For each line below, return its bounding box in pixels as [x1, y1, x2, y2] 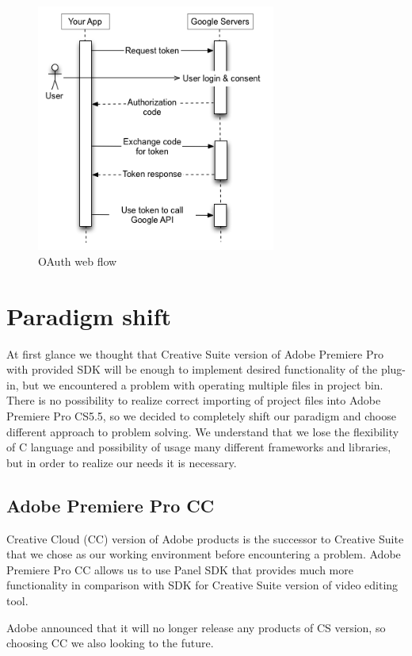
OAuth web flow [38, 252, 117, 269]
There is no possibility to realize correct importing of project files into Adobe [6, 392, 381, 409]
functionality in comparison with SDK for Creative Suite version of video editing [6, 577, 399, 593]
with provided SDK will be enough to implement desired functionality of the [6, 361, 378, 378]
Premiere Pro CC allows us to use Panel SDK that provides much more [6, 561, 353, 577]
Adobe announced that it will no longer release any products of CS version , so [6, 619, 386, 635]
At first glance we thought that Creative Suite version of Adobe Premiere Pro [6, 345, 383, 362]
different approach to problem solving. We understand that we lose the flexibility [6, 423, 399, 439]
